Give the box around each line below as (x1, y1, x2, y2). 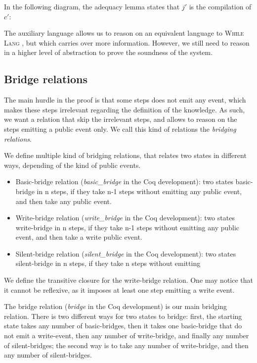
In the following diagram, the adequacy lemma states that (4, 1, 180, 11)
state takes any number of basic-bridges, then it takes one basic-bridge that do (4, 320, 242, 331)
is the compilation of (189, 1, 252, 11)
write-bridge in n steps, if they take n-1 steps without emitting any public (15, 222, 240, 232)
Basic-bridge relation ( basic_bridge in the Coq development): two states (15, 176, 233, 187)
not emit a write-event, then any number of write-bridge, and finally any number (4, 330, 249, 341)
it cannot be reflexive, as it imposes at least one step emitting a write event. (4, 284, 235, 295)
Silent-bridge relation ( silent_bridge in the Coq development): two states (15, 248, 236, 259)
